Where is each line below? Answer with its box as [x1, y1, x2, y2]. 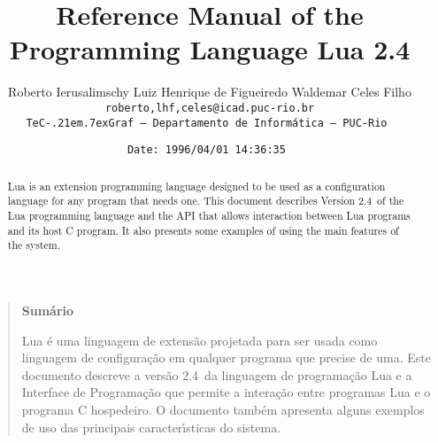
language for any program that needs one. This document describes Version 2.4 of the [7, 193, 404, 208]
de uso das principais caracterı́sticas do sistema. [21, 417, 281, 436]
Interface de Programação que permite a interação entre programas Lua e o [21, 383, 431, 401]
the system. [7, 237, 61, 253]
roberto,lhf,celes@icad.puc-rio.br [104, 101, 315, 114]
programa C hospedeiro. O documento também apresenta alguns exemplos [21, 400, 425, 418]
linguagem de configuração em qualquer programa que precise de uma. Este [21, 348, 431, 367]
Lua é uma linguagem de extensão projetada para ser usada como [21, 330, 378, 349]
